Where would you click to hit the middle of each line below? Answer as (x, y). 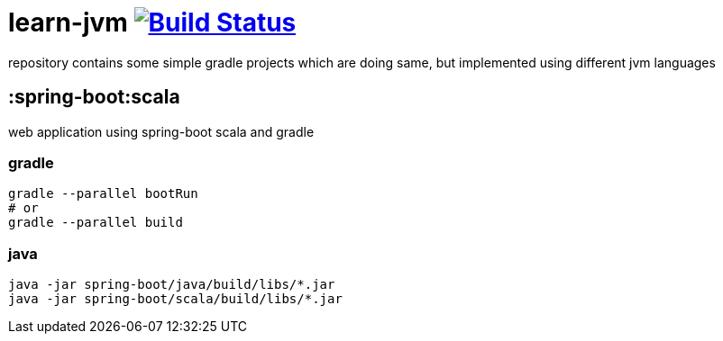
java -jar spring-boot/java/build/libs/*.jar (172, 285)
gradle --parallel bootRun (103, 194)
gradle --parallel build (96, 223)
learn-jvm (68, 22)
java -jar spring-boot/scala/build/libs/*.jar (175, 299)
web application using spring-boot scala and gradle (161, 131)
